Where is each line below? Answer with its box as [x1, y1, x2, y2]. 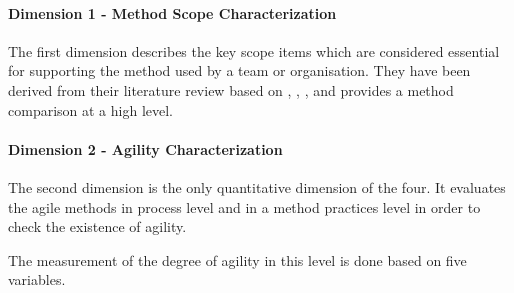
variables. [8, 269, 66, 290]
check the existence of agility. [8, 216, 187, 237]
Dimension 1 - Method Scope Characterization [8, 2, 337, 23]
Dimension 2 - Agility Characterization [8, 138, 283, 159]
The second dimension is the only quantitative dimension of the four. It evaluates [8, 176, 506, 197]
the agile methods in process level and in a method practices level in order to [8, 196, 481, 217]
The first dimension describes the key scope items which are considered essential [8, 40, 500, 61]
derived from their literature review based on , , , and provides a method [8, 79, 454, 100]
